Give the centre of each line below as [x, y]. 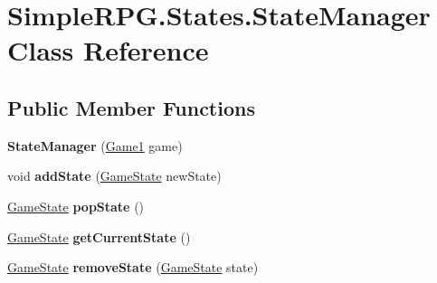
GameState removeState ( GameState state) [133, 267]
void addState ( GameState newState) [114, 176]
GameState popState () [76, 206]
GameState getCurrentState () [99, 236]
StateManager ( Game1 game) [95, 145]
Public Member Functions [131, 107]
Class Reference [108, 50]
